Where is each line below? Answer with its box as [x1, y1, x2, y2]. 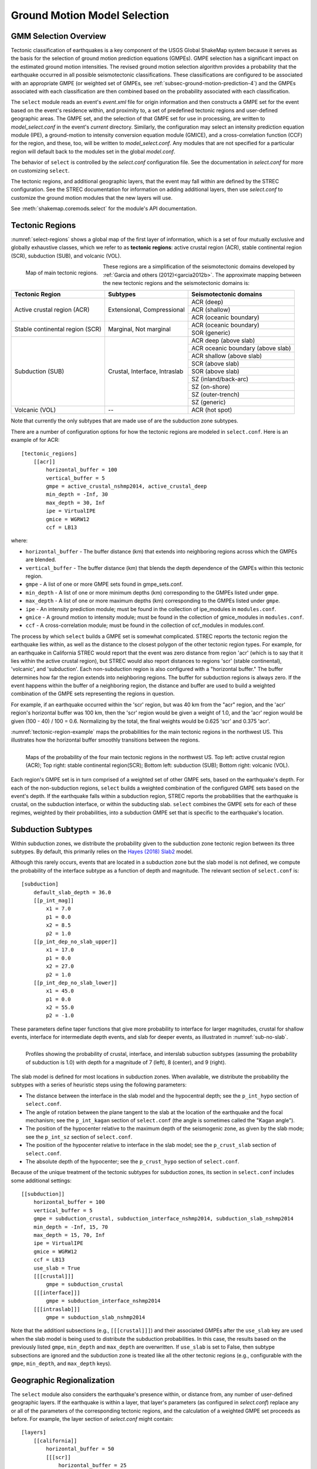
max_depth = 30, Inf [46, 499, 105, 506]
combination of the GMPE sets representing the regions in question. [11, 690, 175, 697]
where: [11, 537, 28, 544]
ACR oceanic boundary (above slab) [191, 344, 292, 353]
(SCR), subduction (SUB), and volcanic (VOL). [11, 252, 122, 259]
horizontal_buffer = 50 [46, 1445, 114, 1453]
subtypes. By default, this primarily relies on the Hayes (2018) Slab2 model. [11, 848, 193, 855]
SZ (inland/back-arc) [191, 375, 249, 383]
